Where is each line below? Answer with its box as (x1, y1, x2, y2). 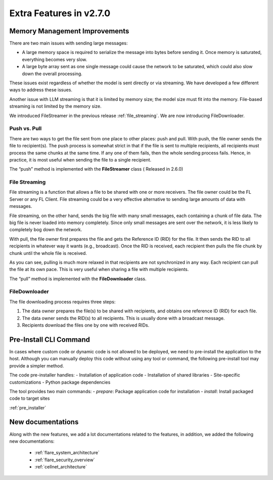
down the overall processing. (22, 71, 83, 77)
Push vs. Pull (9, 125, 42, 132)
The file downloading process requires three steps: (9, 298, 116, 305)
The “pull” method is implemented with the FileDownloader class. (9, 276, 147, 282)
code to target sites (9, 395, 50, 401)
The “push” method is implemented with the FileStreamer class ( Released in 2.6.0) (9, 166, 184, 172)
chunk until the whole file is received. (9, 250, 87, 256)
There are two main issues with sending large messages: (9, 40, 128, 46)
